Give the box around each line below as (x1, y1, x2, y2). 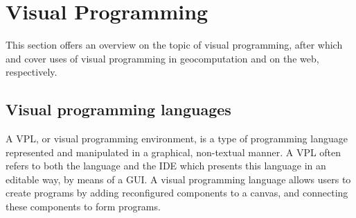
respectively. (6, 65, 57, 79)
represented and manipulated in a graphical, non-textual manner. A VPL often (6, 144, 341, 159)
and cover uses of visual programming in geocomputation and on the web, (6, 51, 319, 65)
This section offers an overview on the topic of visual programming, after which (6, 37, 343, 52)
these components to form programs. (6, 199, 161, 214)
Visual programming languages (6, 99, 231, 120)
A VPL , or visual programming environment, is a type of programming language (6, 131, 348, 146)
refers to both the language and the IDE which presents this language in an (6, 158, 326, 173)
